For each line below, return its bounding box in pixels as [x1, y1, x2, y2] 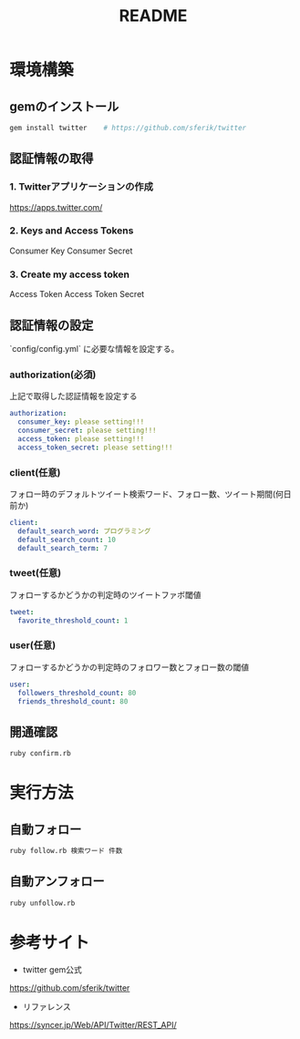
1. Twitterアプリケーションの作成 [9, 180, 153, 193]
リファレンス [22, 1001, 71, 1012]
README [119, 5, 188, 26]
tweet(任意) [9, 567, 62, 580]
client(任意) [9, 466, 61, 478]
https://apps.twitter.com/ [9, 201, 103, 212]
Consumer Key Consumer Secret [9, 245, 133, 256]
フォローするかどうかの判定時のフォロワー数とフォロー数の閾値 [9, 662, 249, 673]
